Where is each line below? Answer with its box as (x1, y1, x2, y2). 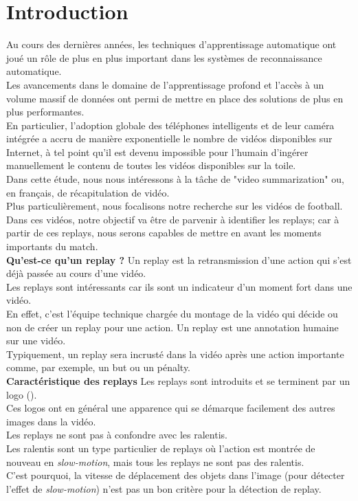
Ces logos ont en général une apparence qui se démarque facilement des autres (6, 401, 335, 415)
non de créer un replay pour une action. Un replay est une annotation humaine (6, 320, 339, 334)
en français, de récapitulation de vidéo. (6, 185, 170, 199)
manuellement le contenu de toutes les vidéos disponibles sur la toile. (6, 158, 296, 172)
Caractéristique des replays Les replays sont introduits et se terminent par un (6, 373, 350, 388)
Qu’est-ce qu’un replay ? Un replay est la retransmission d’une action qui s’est (6, 252, 352, 267)
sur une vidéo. (6, 333, 66, 348)
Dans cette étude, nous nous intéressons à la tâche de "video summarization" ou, (6, 172, 344, 186)
